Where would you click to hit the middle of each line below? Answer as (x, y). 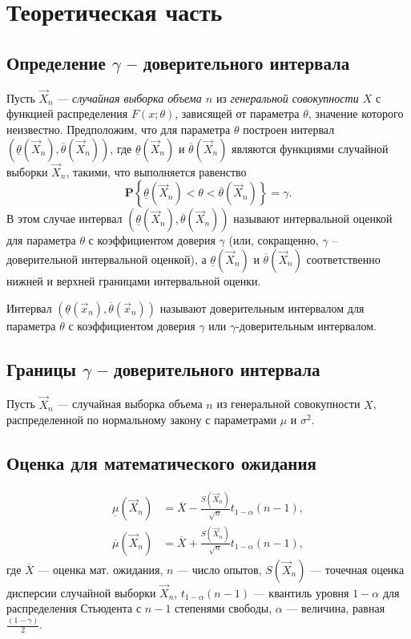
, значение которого (356, 113)
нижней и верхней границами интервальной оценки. (134, 280)
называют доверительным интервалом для (262, 307)
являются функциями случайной (310, 148)
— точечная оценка (357, 569)
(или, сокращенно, (274, 240)
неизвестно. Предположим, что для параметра (119, 129)
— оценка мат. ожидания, (101, 569)
